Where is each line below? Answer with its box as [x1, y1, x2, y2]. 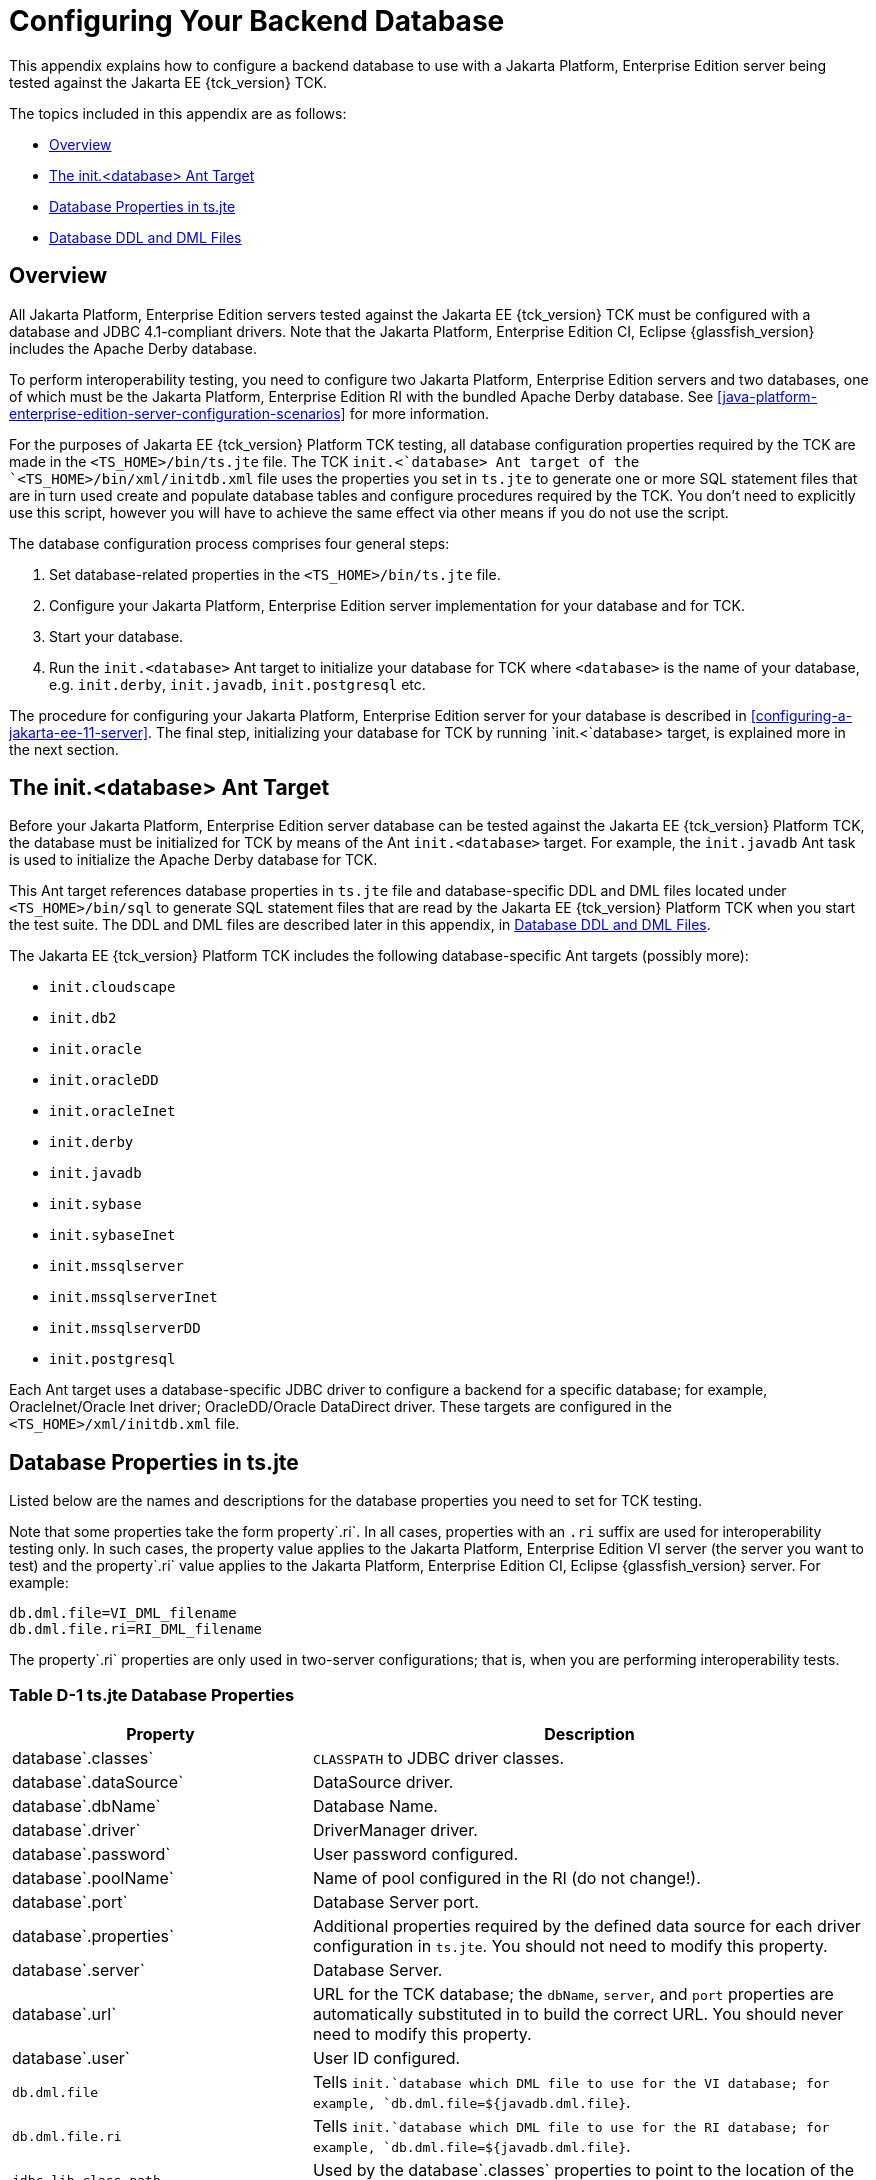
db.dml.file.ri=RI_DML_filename [9, 1621, 262, 1638]
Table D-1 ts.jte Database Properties [9, 1684, 295, 1705]
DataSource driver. [312, 1772, 454, 1793]
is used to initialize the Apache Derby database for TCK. [9, 851, 378, 869]
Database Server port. [312, 1892, 479, 1913]
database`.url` [12, 2004, 117, 2025]
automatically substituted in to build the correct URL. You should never [312, 2004, 844, 2025]
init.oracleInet [49, 1103, 176, 1120]
